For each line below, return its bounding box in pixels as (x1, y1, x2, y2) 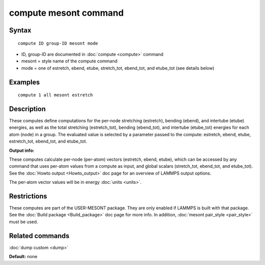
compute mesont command (9, 7, 124, 18)
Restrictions (9, 192, 48, 200)
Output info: (9, 147, 34, 153)
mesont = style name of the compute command (21, 58, 118, 64)
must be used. (9, 219, 38, 225)
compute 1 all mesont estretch (18, 92, 93, 98)
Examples (9, 78, 40, 86)
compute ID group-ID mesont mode (18, 40, 98, 46)
